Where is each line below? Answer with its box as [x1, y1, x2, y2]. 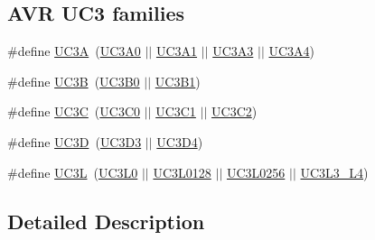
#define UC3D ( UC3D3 [7, 132, 142, 151]
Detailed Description [7, 207, 205, 235]
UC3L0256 [226, 162, 286, 181]
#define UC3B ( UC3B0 [7, 71, 140, 90]
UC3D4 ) [156, 132, 203, 151]
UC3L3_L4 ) [300, 162, 369, 181]
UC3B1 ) [155, 71, 201, 90]
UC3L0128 [153, 162, 211, 181]
